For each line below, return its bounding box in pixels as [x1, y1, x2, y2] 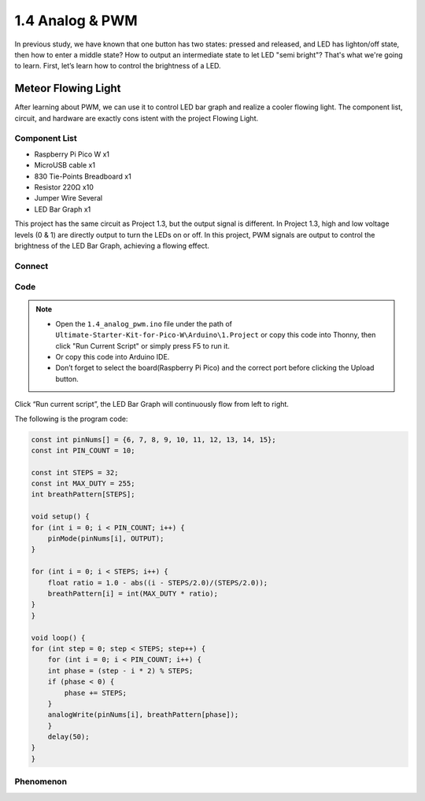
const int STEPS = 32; [31, 468, 119, 477]
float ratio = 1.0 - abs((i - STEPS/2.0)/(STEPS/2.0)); [47, 578, 268, 587]
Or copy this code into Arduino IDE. [55, 352, 170, 361]
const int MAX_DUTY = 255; [31, 479, 135, 488]
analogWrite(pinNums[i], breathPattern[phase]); [47, 711, 239, 719]
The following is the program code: [14, 414, 128, 423]
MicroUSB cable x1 [34, 161, 96, 170]
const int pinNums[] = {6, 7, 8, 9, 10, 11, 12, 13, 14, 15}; [31, 435, 276, 444]
